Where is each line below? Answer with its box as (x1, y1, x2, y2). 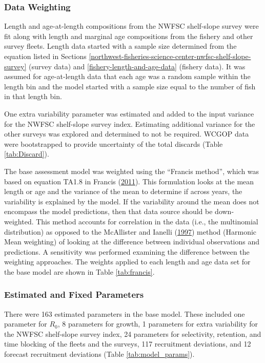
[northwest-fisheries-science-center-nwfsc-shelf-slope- (89, 51, 251, 61)
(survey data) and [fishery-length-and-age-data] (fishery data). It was (28, 61, 246, 71)
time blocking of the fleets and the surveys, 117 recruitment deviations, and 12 (4, 338, 251, 349)
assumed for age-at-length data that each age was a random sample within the (4, 71, 251, 82)
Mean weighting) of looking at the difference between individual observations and (4, 236, 260, 247)
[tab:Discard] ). (4, 148, 49, 159)
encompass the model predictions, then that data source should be (4, 206, 213, 217)
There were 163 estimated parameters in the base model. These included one (4, 308, 245, 319)
